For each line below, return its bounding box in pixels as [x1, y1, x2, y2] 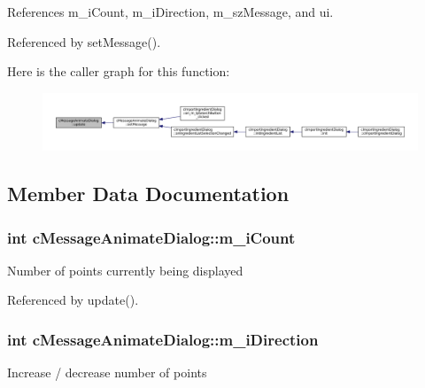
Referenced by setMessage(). [7, 32, 161, 50]
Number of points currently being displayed [7, 260, 243, 279]
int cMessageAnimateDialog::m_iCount [7, 226, 296, 248]
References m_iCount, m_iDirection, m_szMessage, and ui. [7, 3, 334, 20]
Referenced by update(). [7, 291, 139, 309]
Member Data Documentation [7, 180, 290, 207]
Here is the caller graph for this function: [7, 62, 230, 81]
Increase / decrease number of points [7, 363, 207, 382]
